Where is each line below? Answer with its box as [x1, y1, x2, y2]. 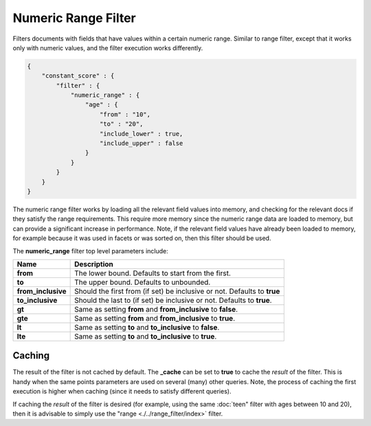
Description [74, 259, 113, 268]
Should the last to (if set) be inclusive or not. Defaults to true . [74, 295, 272, 305]
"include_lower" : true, [100, 129, 183, 138]
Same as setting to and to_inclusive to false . [74, 322, 220, 332]
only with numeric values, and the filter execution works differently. [12, 43, 203, 52]
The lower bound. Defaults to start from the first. [74, 268, 232, 278]
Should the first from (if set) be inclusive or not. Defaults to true [74, 286, 280, 296]
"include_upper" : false [100, 140, 183, 147]
